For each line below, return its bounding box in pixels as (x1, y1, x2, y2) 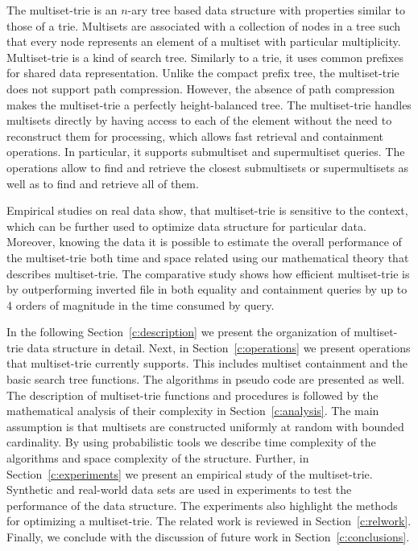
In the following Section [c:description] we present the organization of (6, 323, 350, 340)
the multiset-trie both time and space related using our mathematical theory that (6, 249, 409, 265)
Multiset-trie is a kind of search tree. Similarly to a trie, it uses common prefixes (6, 48, 404, 65)
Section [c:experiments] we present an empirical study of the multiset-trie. (6, 465, 373, 482)
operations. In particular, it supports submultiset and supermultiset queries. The (6, 143, 405, 160)
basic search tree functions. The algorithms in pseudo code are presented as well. (6, 371, 405, 388)
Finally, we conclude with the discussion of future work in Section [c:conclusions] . (6, 528, 410, 545)
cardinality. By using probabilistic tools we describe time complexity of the (6, 434, 376, 450)
